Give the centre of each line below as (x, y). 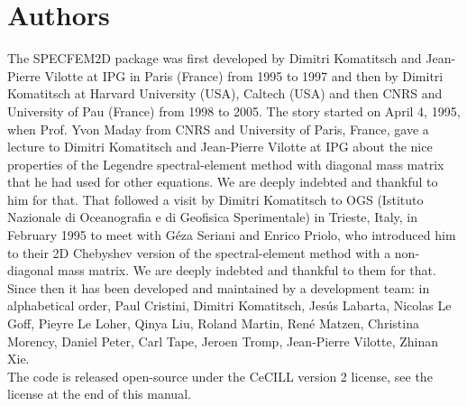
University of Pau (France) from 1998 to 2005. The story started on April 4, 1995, (234, 111)
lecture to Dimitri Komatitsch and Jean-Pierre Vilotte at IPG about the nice (220, 147)
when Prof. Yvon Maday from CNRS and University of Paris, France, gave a (218, 129)
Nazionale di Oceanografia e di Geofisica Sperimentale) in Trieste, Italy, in (212, 217)
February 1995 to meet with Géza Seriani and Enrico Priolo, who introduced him (232, 235)
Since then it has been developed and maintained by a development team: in (219, 287)
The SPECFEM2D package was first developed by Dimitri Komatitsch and (215, 58)
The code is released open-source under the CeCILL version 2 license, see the (220, 376)
